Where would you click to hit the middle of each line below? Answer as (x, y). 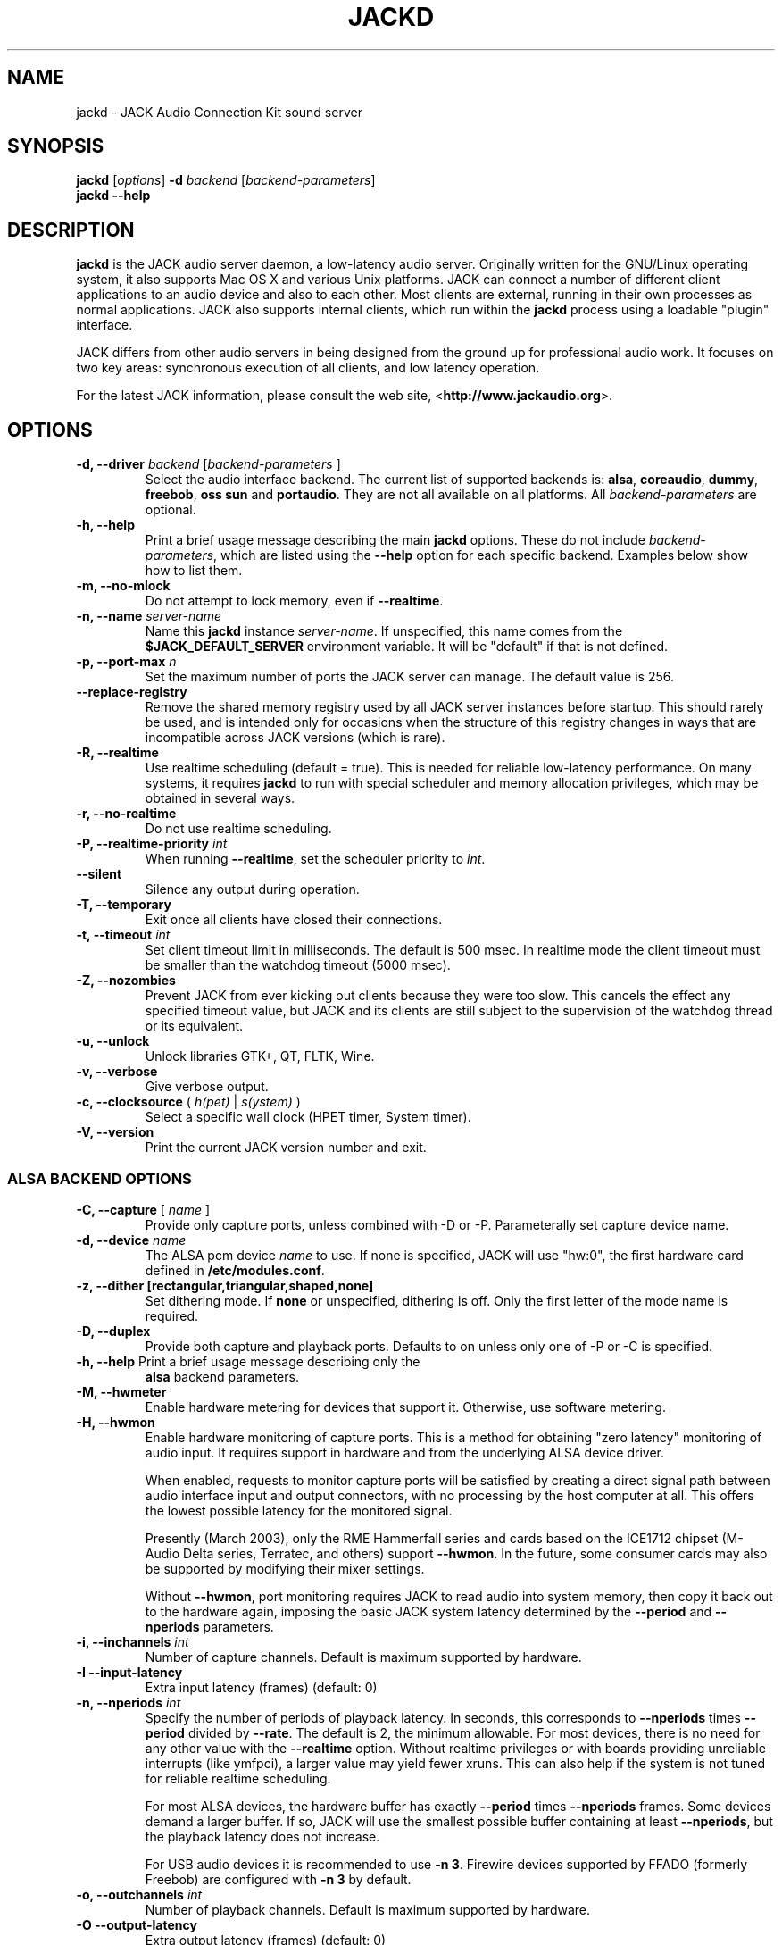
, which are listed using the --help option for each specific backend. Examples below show (481, 555)
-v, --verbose (117, 1072)
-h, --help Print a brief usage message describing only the (248, 1361)
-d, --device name (131, 1240)
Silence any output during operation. (252, 889)
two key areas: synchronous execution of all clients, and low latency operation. (308, 368)
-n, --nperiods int (129, 1702)
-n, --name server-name (149, 616)
